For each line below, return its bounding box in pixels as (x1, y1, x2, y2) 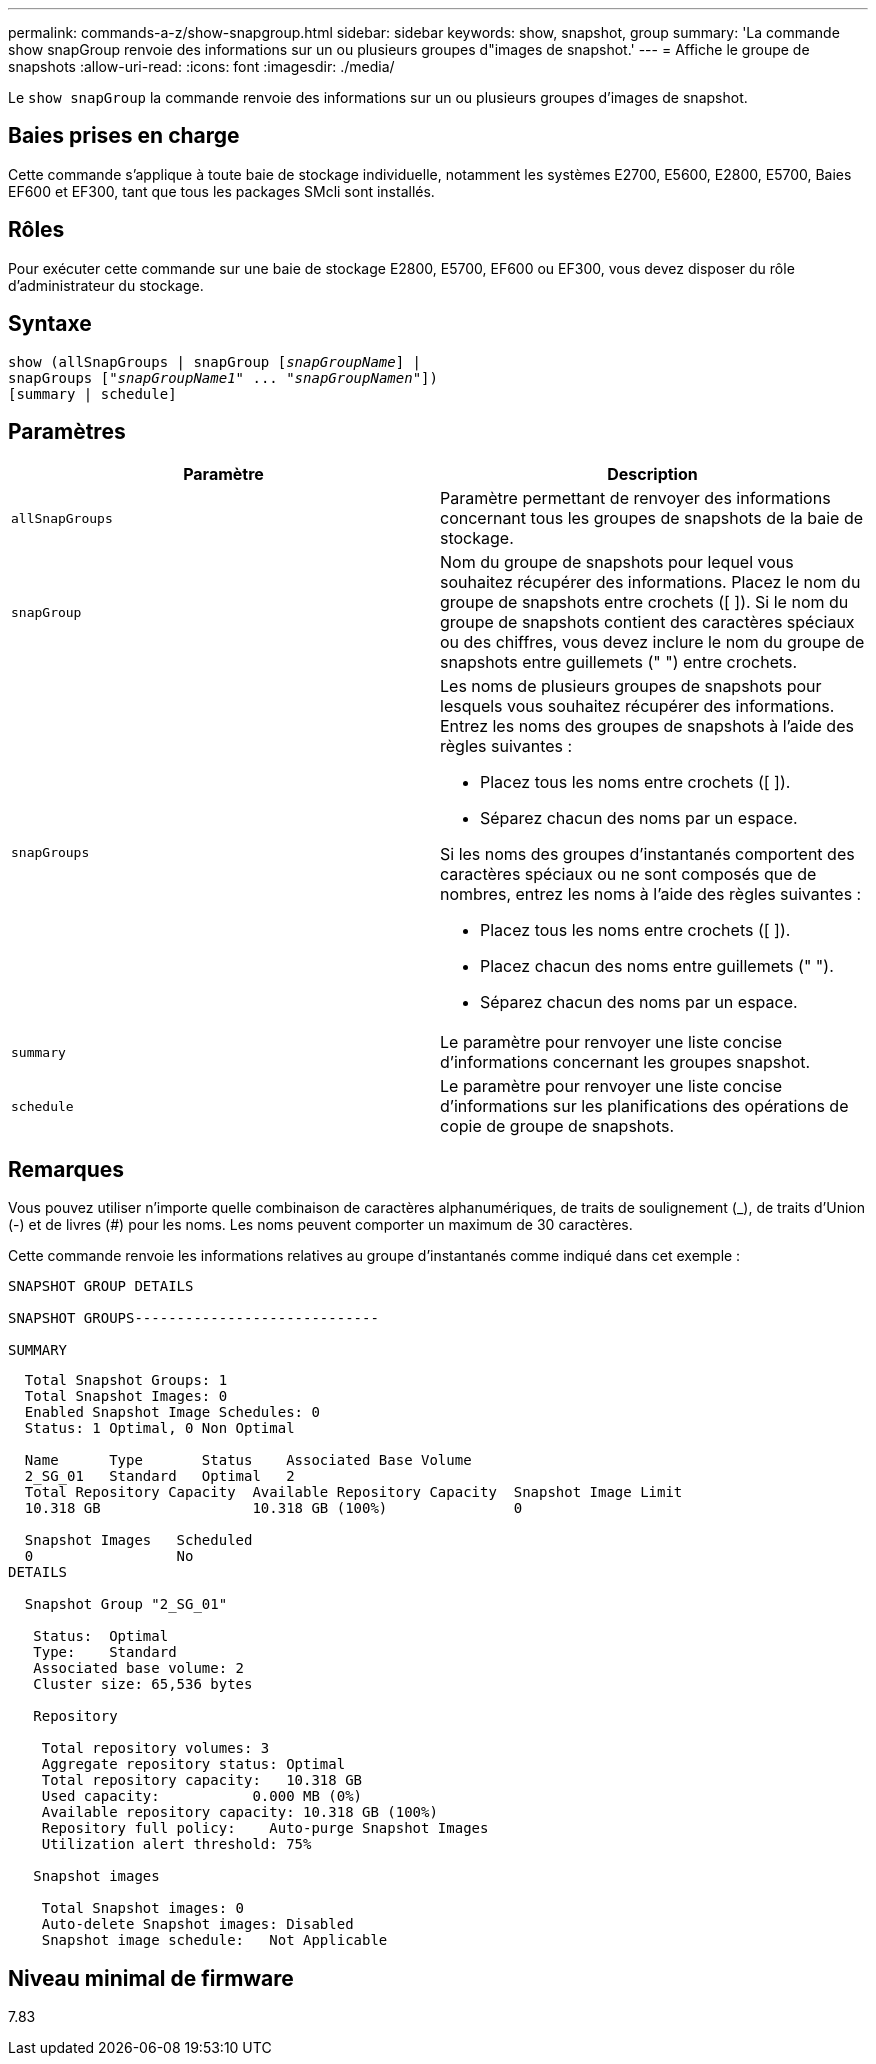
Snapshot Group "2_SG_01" (24, 1596, 228, 1613)
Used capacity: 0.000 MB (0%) (41, 1788, 363, 1805)
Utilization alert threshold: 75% (41, 1836, 312, 1853)
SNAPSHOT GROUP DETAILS (8, 1278, 194, 1295)
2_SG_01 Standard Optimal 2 (24, 1468, 295, 1485)
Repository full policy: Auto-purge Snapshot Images (41, 1820, 489, 1837)
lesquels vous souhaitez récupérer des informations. (440, 696, 835, 717)
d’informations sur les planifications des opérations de (440, 1096, 849, 1117)
